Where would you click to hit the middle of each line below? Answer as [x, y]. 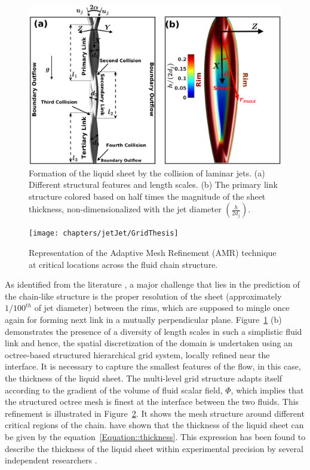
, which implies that [267, 390]
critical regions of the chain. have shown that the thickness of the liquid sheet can [154, 425]
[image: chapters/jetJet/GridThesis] [104, 234]
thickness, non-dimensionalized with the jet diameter [125, 209]
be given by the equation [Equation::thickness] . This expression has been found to [155, 437]
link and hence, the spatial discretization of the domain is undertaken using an [149, 343]
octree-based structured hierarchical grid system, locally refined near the [137, 354]
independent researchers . [51, 460]
